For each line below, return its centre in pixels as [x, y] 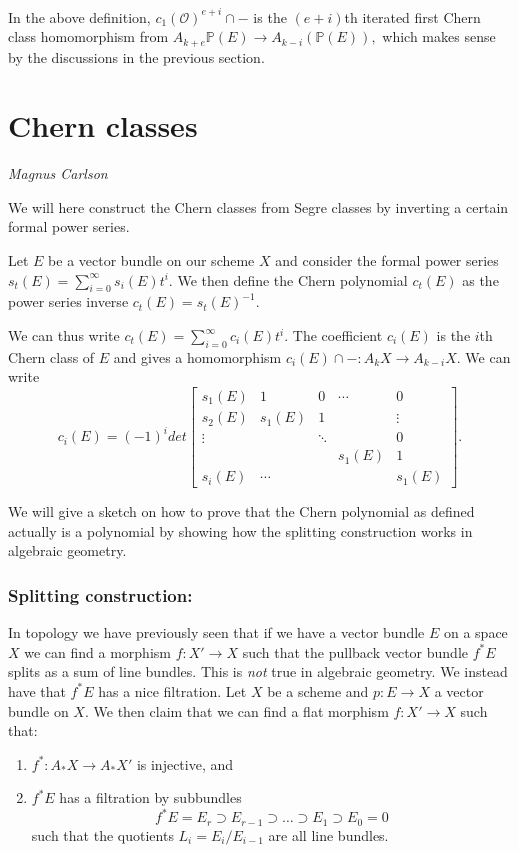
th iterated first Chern [412, 16]
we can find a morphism [97, 651]
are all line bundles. [328, 834]
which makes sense [439, 36]
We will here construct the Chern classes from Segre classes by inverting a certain [258, 206]
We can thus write [64, 335]
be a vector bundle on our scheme [151, 260]
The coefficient [337, 335]
